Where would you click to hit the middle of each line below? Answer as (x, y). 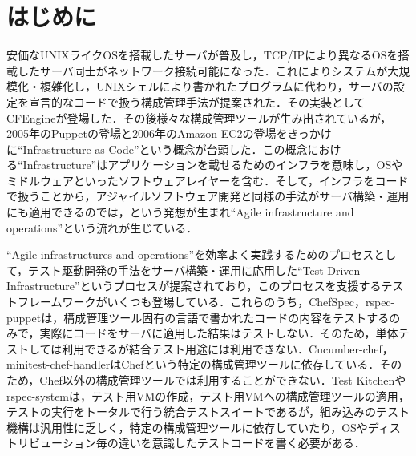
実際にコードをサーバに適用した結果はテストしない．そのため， (208, 333)
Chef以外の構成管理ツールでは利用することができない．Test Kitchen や (223, 380)
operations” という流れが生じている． (102, 227)
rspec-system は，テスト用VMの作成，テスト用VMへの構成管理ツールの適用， (208, 395)
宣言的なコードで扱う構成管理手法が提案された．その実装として (197, 101)
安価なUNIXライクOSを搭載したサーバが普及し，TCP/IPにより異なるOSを (202, 55)
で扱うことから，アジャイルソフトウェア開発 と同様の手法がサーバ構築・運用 (208, 196)
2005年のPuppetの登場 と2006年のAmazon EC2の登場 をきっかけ (169, 133)
